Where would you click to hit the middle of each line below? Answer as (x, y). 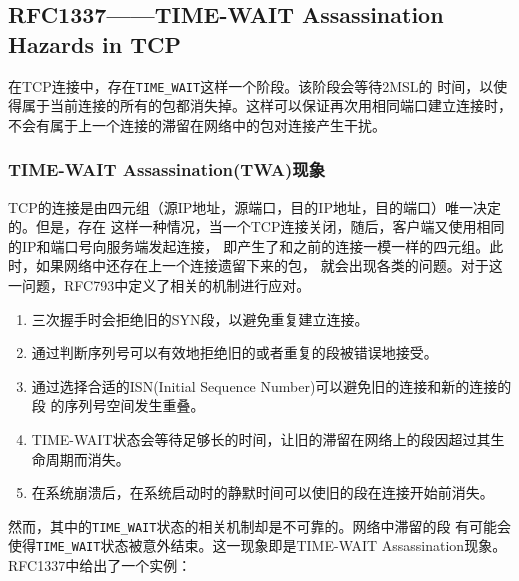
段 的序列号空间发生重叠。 (118, 405)
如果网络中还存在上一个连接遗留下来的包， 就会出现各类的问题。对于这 (269, 265)
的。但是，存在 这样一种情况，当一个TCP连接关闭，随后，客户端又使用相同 (256, 226)
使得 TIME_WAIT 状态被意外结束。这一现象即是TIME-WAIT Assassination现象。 (257, 545)
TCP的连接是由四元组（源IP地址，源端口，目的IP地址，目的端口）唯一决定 (254, 206)
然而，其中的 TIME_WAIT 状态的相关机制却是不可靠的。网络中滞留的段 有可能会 (260, 525)
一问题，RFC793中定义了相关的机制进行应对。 (159, 285)
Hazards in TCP (94, 43)
